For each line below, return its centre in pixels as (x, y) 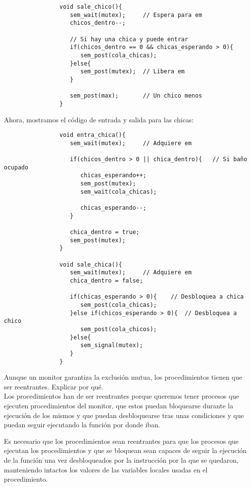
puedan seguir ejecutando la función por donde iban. (82, 425)
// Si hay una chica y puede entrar (129, 39)
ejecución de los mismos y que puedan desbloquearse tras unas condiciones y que (124, 415)
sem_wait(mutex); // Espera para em (136, 15)
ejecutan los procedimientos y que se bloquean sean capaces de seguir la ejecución (125, 450)
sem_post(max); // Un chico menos (136, 96)
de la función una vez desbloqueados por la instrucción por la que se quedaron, (121, 460)
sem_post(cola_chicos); (118, 329)
